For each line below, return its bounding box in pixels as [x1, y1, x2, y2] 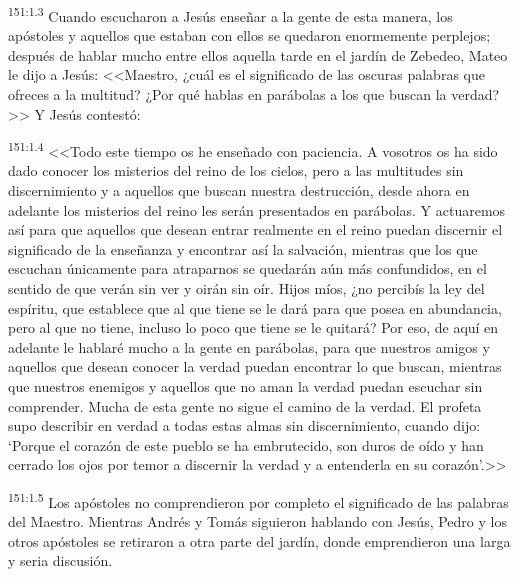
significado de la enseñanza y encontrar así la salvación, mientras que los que [8, 238, 478, 259]
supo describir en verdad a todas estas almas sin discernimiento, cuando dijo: [8, 415, 481, 436]
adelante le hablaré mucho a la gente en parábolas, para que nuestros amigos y [8, 336, 490, 357]
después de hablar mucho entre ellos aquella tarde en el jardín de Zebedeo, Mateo [8, 44, 508, 65]
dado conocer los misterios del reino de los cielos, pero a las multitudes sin [8, 160, 464, 181]
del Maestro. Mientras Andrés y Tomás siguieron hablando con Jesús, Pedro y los [8, 511, 507, 532]
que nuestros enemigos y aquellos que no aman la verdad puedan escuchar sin [8, 376, 483, 396]
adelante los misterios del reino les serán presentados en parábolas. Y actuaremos [8, 199, 506, 220]
